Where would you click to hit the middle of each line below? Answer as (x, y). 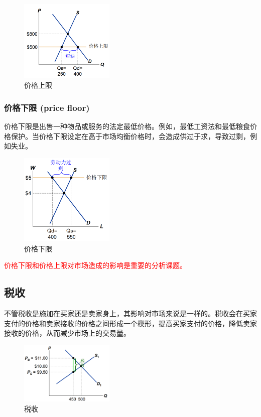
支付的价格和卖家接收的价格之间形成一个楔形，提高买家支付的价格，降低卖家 (130, 323)
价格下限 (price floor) (47, 107)
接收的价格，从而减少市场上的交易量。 (67, 333)
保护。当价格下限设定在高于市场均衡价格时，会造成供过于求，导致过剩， (130, 136)
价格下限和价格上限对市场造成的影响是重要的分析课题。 (95, 265)
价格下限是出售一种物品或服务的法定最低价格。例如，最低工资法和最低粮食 (127, 126)
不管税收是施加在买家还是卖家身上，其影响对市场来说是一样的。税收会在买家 (130, 313)
